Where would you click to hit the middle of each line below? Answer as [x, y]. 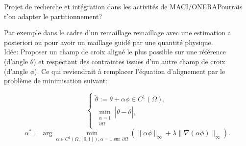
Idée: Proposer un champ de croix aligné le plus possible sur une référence [115, 52]
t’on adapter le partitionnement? [53, 16]
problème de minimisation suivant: [56, 81]
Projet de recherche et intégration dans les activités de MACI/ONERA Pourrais [123, 6]
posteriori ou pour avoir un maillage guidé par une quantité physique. [109, 42]
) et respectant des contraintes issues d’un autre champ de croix [129, 61]
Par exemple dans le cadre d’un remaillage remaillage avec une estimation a [118, 33]
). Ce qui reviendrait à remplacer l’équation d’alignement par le [130, 71]
